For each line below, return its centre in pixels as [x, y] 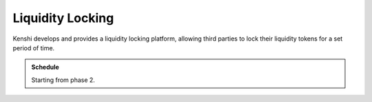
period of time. [34, 48]
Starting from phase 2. [63, 80]
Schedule [45, 67]
